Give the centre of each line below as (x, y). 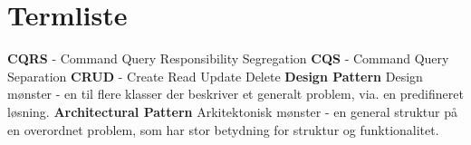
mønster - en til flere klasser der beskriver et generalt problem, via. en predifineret (235, 94)
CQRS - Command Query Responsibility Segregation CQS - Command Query (228, 58)
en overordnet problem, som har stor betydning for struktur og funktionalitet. (223, 129)
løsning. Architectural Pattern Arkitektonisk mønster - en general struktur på (232, 111)
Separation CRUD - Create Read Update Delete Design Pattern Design (215, 76)
